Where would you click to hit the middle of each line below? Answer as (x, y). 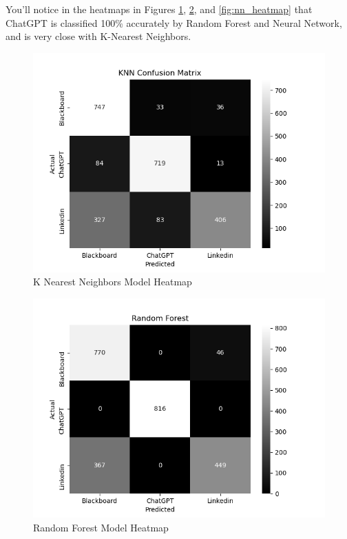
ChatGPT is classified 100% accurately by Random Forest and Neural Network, (174, 22)
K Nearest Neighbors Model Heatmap (113, 282)
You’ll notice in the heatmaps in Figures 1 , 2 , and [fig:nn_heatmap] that (159, 9)
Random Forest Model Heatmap (101, 527)
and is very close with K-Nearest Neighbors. (98, 36)
